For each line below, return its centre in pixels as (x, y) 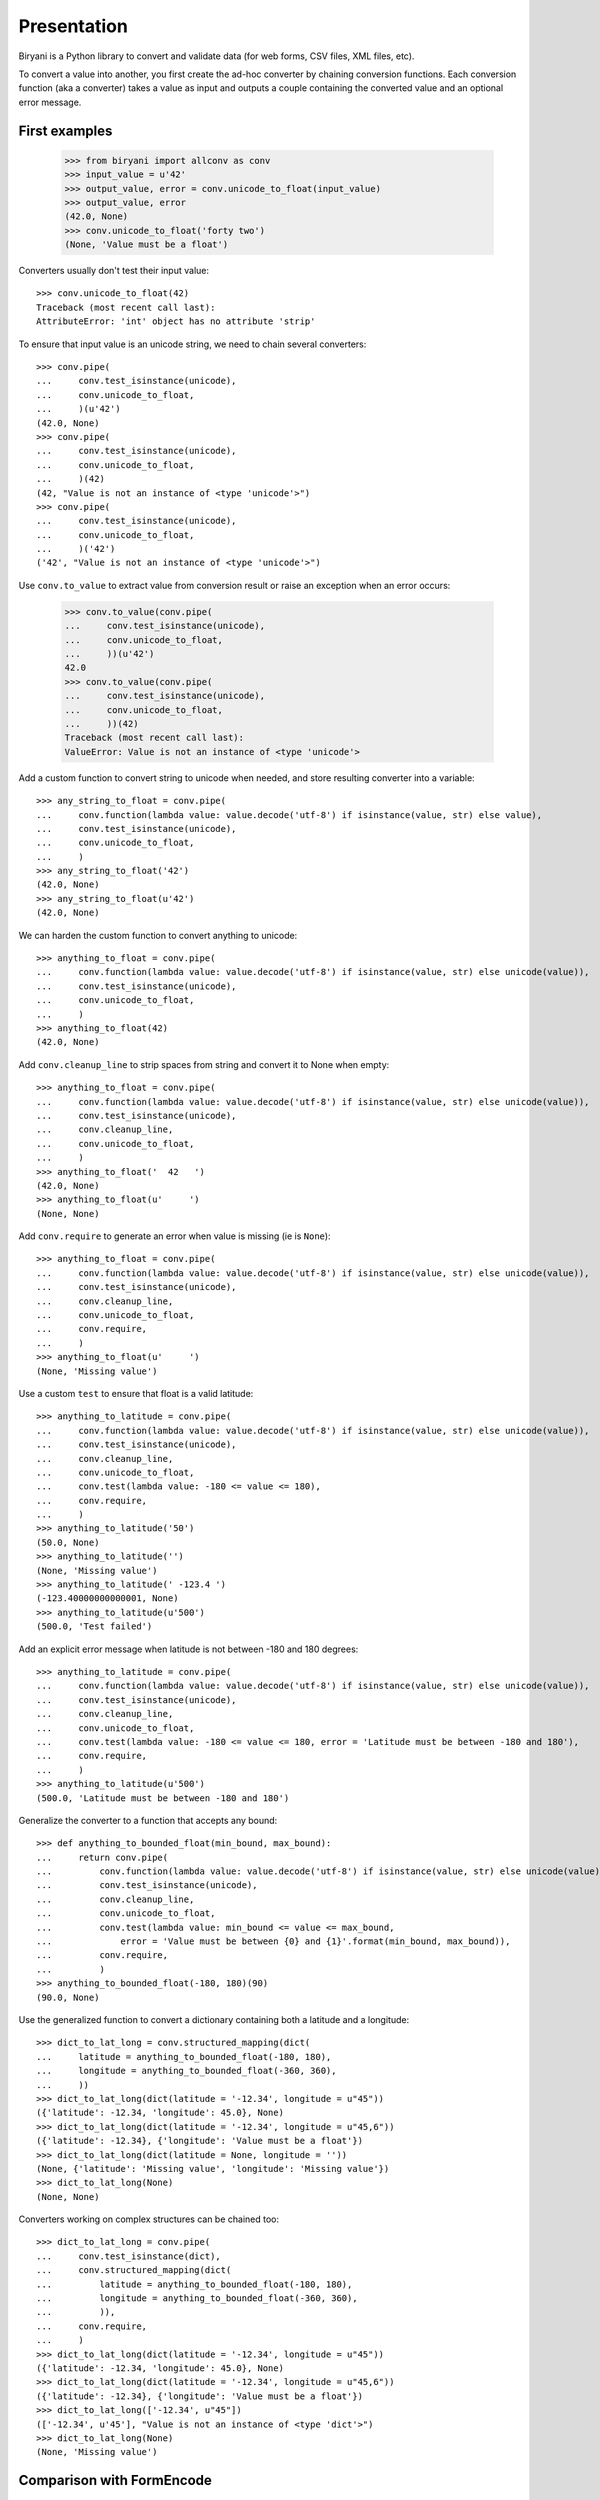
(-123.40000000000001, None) (107, 1598)
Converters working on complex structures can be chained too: (149, 2219)
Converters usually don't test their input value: (114, 271)
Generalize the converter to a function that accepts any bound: (148, 1820)
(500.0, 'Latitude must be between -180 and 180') (163, 1798)
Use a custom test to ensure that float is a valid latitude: (136, 1393)
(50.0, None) (68, 1542)
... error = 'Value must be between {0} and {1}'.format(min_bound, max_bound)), (273, 1941)
